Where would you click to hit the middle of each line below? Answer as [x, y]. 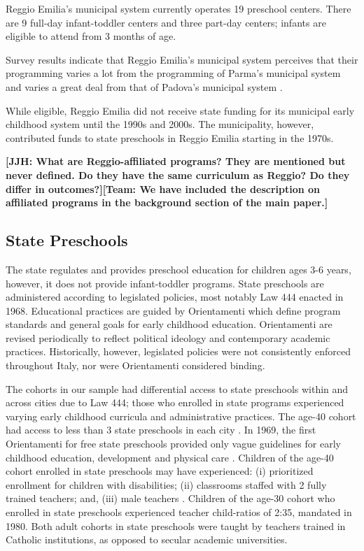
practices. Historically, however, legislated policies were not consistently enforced [178, 351]
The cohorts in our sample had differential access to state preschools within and [177, 388]
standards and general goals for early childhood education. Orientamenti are [169, 324]
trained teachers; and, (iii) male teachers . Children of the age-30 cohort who [170, 498]
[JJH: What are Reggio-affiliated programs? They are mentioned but [176, 161]
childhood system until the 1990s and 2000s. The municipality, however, [160, 124]
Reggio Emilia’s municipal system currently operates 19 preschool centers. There [178, 8]
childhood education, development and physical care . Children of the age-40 [170, 457]
